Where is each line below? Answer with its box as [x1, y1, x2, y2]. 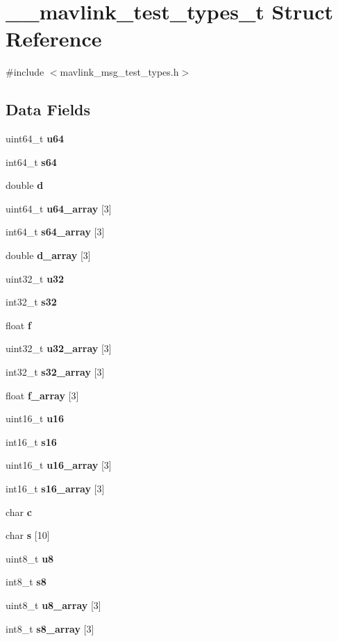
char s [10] [6, 528, 50, 542]
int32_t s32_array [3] [6, 365, 105, 379]
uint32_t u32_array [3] [6, 341, 112, 356]
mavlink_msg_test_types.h [60, 65, 179, 79]
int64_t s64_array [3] [6, 224, 105, 239]
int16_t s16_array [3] [6, 481, 105, 496]
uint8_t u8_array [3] [6, 597, 101, 612]
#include [6, 65, 44, 79]
